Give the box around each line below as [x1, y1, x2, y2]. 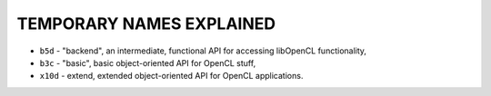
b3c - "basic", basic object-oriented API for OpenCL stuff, [39, 57, 256, 68]
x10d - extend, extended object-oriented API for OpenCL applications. [39, 71, 304, 82]
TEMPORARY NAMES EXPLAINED [16, 14, 276, 34]
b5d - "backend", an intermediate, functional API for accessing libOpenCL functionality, [39, 45, 367, 56]
